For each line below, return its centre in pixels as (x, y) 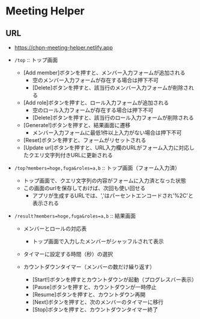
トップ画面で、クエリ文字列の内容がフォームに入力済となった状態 (105, 180)
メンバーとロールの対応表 (55, 228)
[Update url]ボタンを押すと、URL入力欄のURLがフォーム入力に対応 (106, 148)
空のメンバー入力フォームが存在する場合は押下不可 (95, 80)
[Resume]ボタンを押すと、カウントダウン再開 (89, 294)
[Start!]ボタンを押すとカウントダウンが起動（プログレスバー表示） (115, 279)
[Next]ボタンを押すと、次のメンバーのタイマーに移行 (98, 302)
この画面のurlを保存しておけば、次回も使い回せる (84, 188)
